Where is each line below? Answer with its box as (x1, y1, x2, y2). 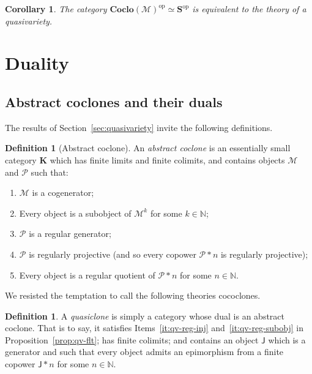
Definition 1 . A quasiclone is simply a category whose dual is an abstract (5, 309, 284, 322)
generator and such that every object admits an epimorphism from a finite (5, 345, 284, 358)
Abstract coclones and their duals (5, 92, 223, 111)
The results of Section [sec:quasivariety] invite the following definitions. (5, 121, 273, 133)
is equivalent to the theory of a (192, 2, 306, 15)
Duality (5, 50, 69, 75)
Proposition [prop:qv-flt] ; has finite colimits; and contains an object (5, 333, 259, 346)
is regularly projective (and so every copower (29, 247, 196, 260)
